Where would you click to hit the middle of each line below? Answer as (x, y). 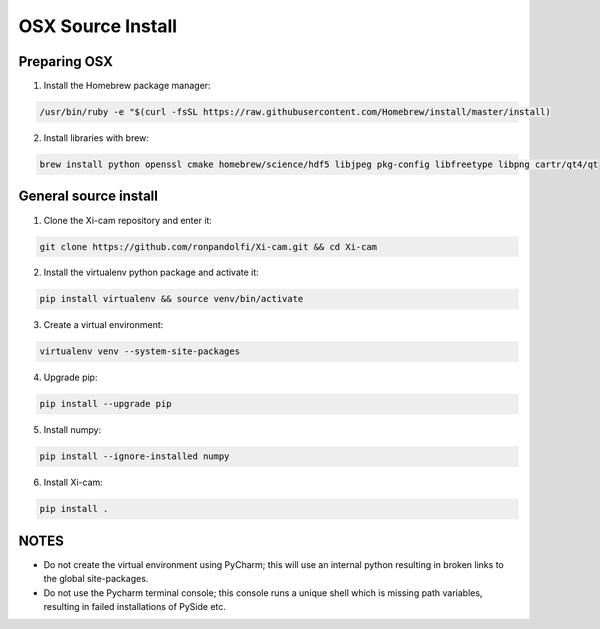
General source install (88, 196)
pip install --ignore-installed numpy (134, 456)
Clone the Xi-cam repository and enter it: (127, 220)
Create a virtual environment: (103, 325)
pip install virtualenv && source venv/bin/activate (171, 299)
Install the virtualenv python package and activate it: (151, 272)
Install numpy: (72, 430)
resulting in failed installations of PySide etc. (135, 607)
